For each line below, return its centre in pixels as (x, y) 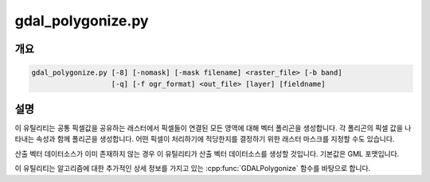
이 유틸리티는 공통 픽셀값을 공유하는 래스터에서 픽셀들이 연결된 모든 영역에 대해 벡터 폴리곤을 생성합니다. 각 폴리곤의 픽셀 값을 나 (213, 128)
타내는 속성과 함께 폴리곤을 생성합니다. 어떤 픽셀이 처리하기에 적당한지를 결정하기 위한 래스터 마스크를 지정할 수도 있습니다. (205, 139)
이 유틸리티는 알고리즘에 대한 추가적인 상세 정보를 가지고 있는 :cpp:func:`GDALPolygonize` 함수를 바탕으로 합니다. (193, 168)
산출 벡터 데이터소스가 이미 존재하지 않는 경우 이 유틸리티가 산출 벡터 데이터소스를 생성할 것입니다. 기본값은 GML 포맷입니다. (207, 153)
